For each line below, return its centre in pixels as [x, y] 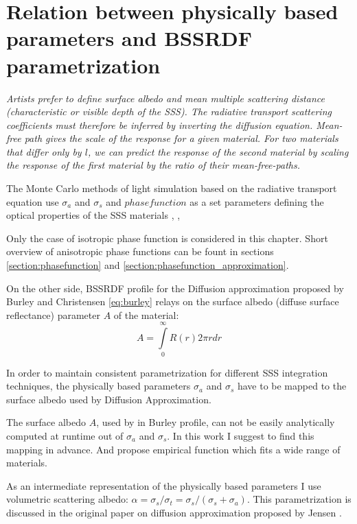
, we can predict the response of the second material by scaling [218, 151]
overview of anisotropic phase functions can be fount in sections [140, 251]
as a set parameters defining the [257, 201]
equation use [33, 201]
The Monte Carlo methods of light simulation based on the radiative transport [172, 188]
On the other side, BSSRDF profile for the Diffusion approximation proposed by [175, 288]
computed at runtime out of [65, 435]
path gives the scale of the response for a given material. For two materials [181, 138]
